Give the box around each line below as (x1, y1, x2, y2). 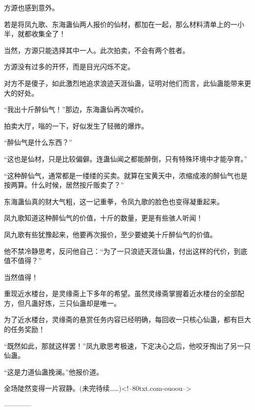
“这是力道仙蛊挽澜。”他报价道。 (4, 366, 103, 377)
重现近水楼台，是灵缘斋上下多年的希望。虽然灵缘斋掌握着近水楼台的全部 (4, 288, 237, 299)
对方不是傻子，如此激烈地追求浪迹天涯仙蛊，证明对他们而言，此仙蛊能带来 (4, 78, 244, 88)
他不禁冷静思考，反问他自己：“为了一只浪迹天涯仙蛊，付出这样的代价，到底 (4, 246, 248, 256)
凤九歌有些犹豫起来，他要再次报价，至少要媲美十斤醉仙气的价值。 (4, 229, 217, 239)
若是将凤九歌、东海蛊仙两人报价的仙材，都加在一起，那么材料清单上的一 (4, 19, 237, 29)
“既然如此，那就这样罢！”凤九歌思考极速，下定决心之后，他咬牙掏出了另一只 (4, 340, 251, 351)
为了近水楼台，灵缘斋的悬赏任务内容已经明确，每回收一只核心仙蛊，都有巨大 (4, 314, 251, 325)
